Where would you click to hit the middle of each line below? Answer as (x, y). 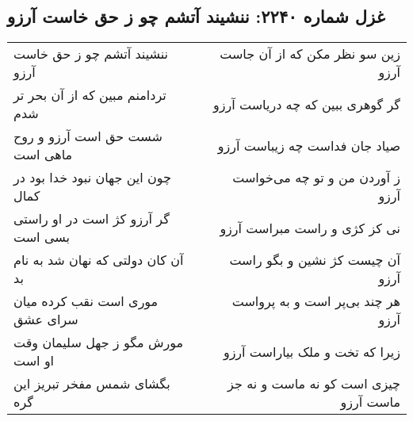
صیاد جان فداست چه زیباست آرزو (309, 145)
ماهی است (43, 155)
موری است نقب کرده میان (86, 301)
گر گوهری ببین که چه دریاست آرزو (307, 104)
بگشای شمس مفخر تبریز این (92, 384)
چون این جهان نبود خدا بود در (92, 178)
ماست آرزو (370, 402)
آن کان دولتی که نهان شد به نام (99, 260)
